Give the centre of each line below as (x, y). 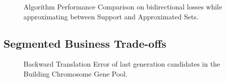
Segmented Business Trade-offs (85, 43)
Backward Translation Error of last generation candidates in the (122, 64)
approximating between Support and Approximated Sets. (111, 16)
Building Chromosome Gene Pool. (75, 73)
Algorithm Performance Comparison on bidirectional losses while (123, 6)
